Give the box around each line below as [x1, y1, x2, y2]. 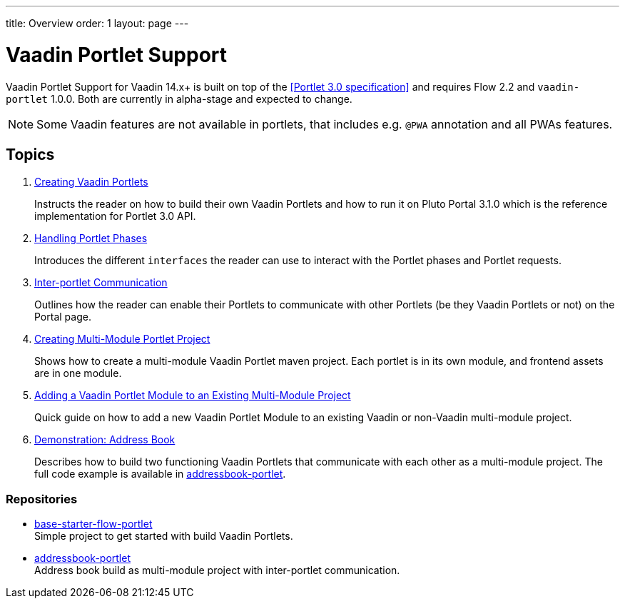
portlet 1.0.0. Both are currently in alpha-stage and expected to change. [6, 92, 352, 105]
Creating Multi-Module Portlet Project [34, 333, 210, 346]
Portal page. [34, 311, 91, 323]
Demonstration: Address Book [34, 433, 176, 446]
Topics [6, 145, 55, 163]
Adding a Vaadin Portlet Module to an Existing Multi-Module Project [34, 389, 351, 402]
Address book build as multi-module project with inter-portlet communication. [34, 564, 400, 577]
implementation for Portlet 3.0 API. [34, 210, 196, 223]
